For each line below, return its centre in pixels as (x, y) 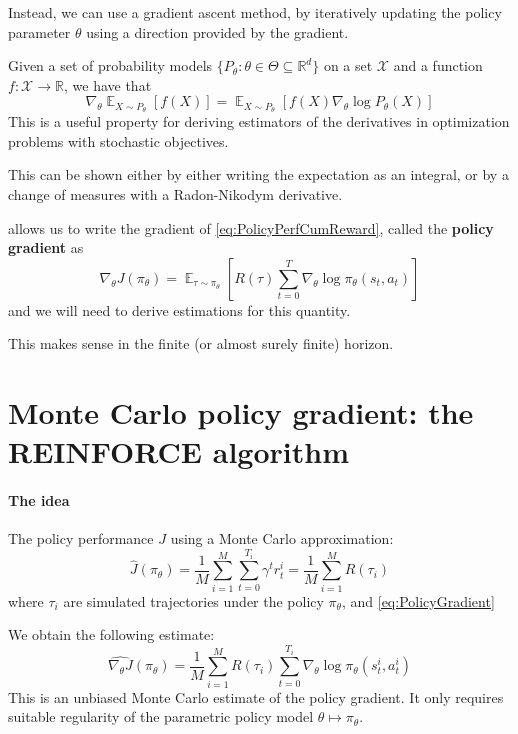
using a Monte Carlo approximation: (282, 538)
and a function (438, 65)
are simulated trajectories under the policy (193, 600)
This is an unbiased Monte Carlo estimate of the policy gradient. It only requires (256, 696)
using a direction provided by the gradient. (217, 31)
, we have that (107, 84)
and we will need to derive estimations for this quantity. (179, 309)
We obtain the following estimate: (111, 634)
